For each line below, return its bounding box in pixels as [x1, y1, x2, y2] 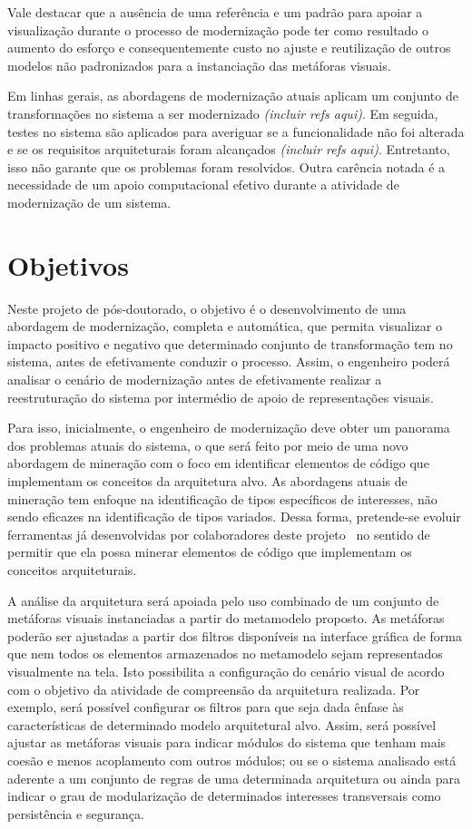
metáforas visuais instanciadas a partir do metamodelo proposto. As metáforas [7, 609, 445, 628]
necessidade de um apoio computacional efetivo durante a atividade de [7, 175, 399, 194]
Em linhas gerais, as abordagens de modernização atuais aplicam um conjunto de [7, 86, 458, 105]
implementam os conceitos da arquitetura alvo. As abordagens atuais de [7, 472, 408, 490]
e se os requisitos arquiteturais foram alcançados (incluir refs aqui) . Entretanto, [7, 140, 450, 159]
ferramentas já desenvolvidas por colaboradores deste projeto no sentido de [7, 524, 430, 543]
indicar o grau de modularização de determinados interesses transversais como [7, 786, 441, 805]
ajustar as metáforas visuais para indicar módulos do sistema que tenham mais [7, 733, 447, 752]
